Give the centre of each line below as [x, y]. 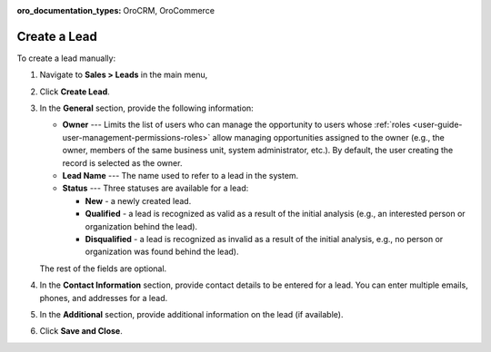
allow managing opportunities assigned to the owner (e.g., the [328, 137]
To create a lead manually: [66, 58]
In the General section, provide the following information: [146, 108]
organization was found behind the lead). [162, 252]
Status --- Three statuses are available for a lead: [155, 188]
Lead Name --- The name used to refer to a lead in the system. [180, 176]
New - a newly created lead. [138, 200]
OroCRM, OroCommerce [169, 10]
